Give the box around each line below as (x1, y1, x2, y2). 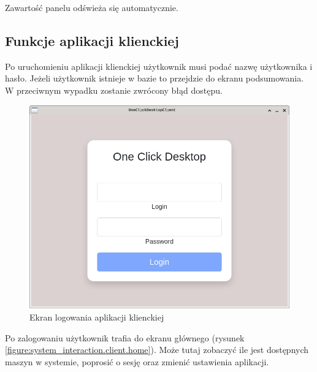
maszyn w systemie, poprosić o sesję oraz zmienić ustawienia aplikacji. (5, 355, 269, 368)
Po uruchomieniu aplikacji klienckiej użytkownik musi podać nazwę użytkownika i (5, 59, 313, 72)
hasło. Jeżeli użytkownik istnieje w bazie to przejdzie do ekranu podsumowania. (5, 72, 304, 85)
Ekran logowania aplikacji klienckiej (29, 311, 164, 324)
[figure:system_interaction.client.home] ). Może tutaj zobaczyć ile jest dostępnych (5, 343, 309, 356)
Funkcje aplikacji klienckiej (5, 31, 179, 50)
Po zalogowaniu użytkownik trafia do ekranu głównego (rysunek (5, 331, 245, 344)
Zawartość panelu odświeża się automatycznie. (5, 1, 178, 13)
